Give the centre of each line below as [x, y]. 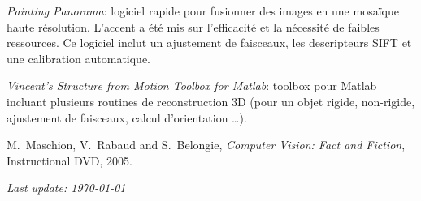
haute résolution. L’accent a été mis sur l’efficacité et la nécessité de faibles [193, 26]
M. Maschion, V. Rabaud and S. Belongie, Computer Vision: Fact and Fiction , [206, 145]
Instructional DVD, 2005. [69, 160]
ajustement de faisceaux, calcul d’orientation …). [127, 117]
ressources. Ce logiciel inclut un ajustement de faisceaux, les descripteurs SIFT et [209, 43]
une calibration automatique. [79, 58]
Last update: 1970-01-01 [66, 188]
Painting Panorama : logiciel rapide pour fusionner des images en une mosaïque [203, 11]
